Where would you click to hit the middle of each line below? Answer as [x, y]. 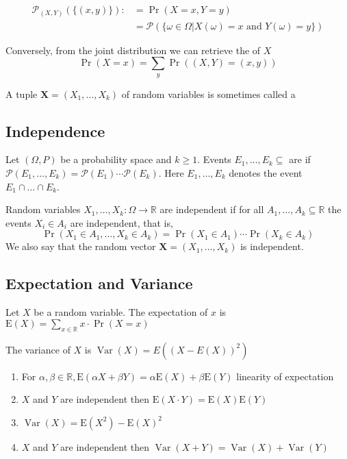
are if [300, 159]
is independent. [272, 246]
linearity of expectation [285, 376]
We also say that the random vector [81, 246]
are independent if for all [212, 209]
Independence [55, 131]
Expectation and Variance [99, 283]
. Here [171, 172]
